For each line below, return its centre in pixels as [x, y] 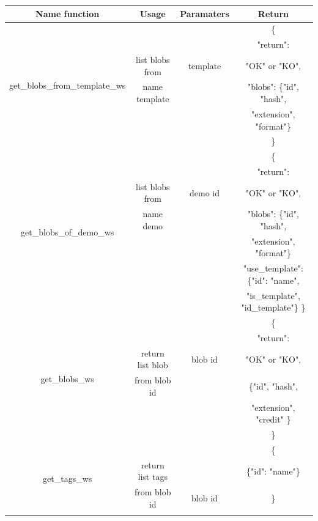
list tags [153, 477]
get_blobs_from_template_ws [68, 85]
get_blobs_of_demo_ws [68, 231]
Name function [68, 13]
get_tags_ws [68, 478]
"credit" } [273, 419]
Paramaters [205, 13]
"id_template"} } [273, 307]
